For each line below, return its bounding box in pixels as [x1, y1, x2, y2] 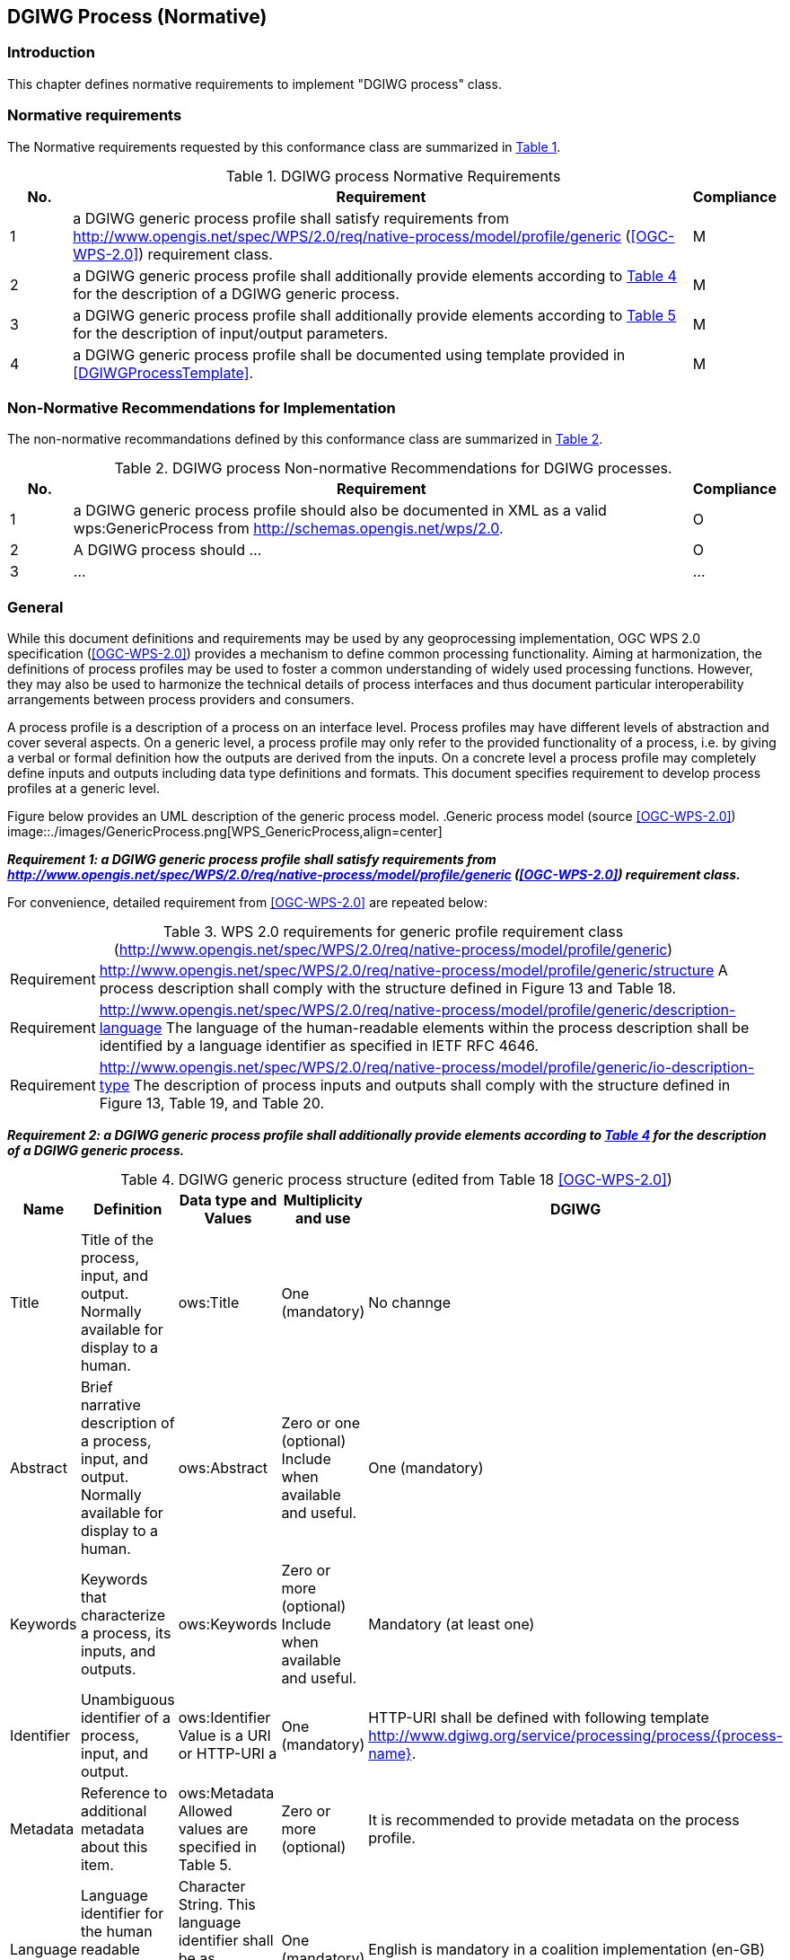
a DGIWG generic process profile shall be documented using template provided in [73, 345, 626, 364]
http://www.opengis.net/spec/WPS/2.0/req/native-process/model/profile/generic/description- [99, 1001, 736, 1020]
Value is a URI [178, 1726, 271, 1745]
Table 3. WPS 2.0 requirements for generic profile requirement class [162, 923, 624, 941]
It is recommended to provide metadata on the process [368, 1811, 740, 1830]
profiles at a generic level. [7, 781, 161, 797]
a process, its [80, 1624, 171, 1643]
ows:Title [178, 1293, 240, 1312]
